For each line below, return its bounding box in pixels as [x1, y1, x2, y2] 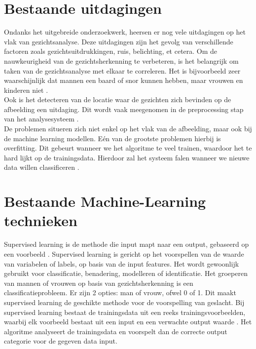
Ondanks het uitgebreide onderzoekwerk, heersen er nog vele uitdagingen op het [4, 27, 246, 37]
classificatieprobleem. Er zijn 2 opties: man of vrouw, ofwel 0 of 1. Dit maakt [4, 287, 236, 298]
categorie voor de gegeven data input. [4, 336, 117, 346]
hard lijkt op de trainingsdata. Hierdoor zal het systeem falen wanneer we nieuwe [4, 152, 250, 162]
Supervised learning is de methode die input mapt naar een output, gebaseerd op [4, 239, 249, 249]
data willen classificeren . [4, 162, 79, 172]
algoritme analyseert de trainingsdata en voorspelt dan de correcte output [4, 326, 227, 336]
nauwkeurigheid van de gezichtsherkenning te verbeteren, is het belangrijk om [4, 55, 239, 66]
